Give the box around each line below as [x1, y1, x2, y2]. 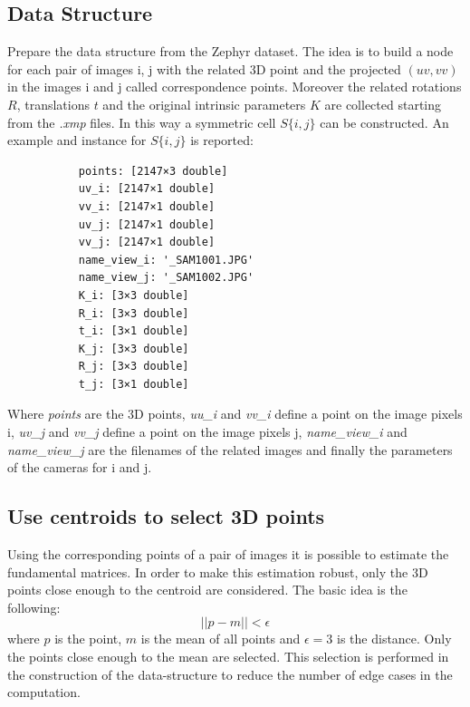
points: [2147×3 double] [78, 164, 228, 178]
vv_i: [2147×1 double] [78, 199, 216, 213]
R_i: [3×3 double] [78, 306, 189, 320]
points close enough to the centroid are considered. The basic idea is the [7, 580, 408, 599]
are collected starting [324, 94, 441, 113]
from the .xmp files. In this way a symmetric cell [7, 112, 276, 131]
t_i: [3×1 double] [78, 324, 189, 338]
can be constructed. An [320, 112, 449, 131]
